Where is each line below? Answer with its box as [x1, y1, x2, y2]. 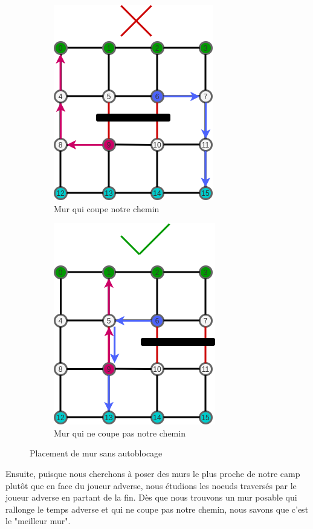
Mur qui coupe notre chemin [54, 202, 160, 215]
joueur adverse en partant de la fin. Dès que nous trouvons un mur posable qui [5, 491, 297, 504]
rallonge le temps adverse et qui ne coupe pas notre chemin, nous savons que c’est [5, 502, 309, 515]
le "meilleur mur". [5, 514, 71, 527]
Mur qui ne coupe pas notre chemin [54, 426, 186, 439]
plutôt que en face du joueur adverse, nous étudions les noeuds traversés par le [5, 479, 297, 492]
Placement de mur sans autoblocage [30, 447, 163, 459]
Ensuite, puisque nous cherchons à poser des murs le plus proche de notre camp [5, 467, 300, 479]
